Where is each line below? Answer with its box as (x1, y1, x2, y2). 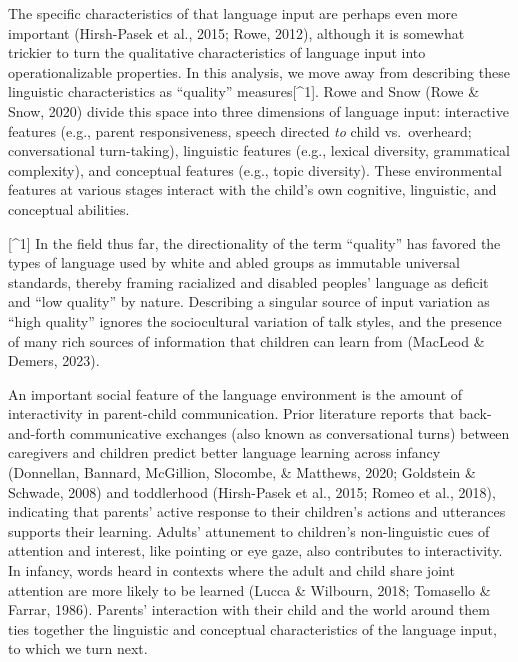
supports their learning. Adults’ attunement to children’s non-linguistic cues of (8, 520, 490, 541)
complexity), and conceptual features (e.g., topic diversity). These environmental (8, 159, 502, 180)
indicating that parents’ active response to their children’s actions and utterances (8, 501, 506, 522)
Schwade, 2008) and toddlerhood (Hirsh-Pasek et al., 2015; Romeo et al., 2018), (8, 481, 496, 502)
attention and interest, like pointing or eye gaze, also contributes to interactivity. (8, 540, 503, 561)
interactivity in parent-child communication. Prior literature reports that (8, 403, 455, 424)
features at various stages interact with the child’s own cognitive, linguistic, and (8, 179, 497, 200)
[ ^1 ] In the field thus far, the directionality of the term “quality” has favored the (8, 232, 501, 253)
